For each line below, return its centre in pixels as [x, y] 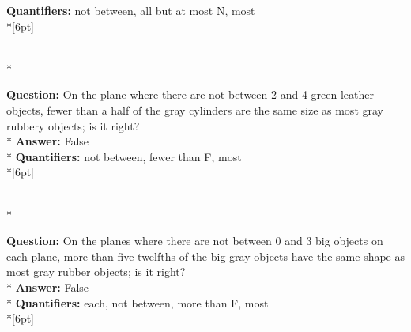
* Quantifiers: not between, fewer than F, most [124, 156]
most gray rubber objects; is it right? [96, 272]
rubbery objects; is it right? [73, 125]
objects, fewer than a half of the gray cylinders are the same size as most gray [195, 109]
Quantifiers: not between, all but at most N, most [131, 10]
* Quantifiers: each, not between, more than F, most [138, 302]
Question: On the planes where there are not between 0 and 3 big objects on [195, 241]
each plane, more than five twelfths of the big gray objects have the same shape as [206, 256]
